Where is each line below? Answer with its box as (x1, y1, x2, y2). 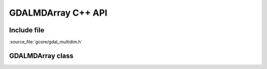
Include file (9, 26, 44, 34)
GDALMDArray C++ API (9, 7, 107, 18)
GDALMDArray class (9, 51, 74, 60)
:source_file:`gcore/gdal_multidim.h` (9, 39, 83, 45)
